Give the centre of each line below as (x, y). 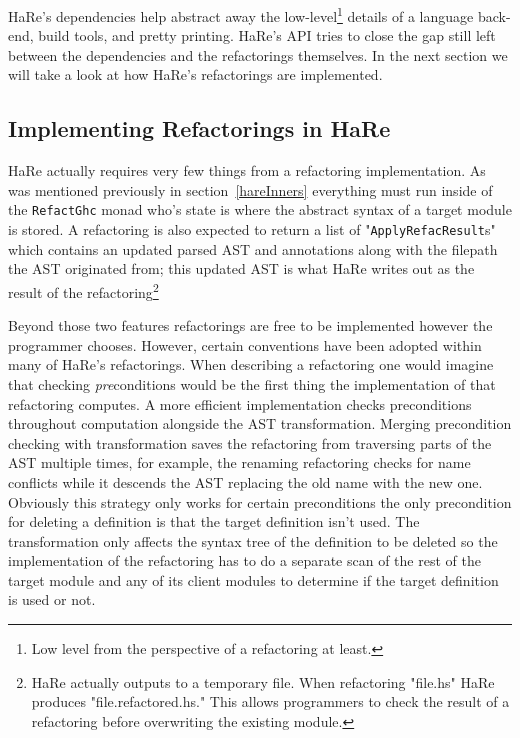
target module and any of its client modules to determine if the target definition (253, 579)
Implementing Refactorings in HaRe (199, 128)
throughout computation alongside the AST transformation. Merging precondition (260, 423)
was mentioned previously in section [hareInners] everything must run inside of (250, 189)
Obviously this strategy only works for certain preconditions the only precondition (260, 501)
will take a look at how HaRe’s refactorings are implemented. (195, 74)
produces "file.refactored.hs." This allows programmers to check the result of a (270, 701)
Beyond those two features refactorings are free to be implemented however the (250, 325)
